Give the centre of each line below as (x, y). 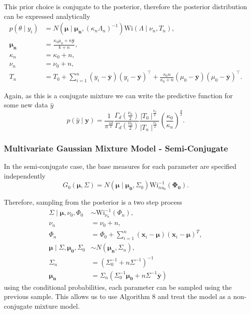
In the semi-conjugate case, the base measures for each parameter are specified (120, 166)
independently (25, 175)
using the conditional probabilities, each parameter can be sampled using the (118, 287)
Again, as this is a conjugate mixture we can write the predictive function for (118, 95)
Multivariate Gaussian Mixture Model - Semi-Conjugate (116, 148)
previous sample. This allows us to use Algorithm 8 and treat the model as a (118, 296)
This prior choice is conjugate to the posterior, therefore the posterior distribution (125, 6)
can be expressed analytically (47, 16)
